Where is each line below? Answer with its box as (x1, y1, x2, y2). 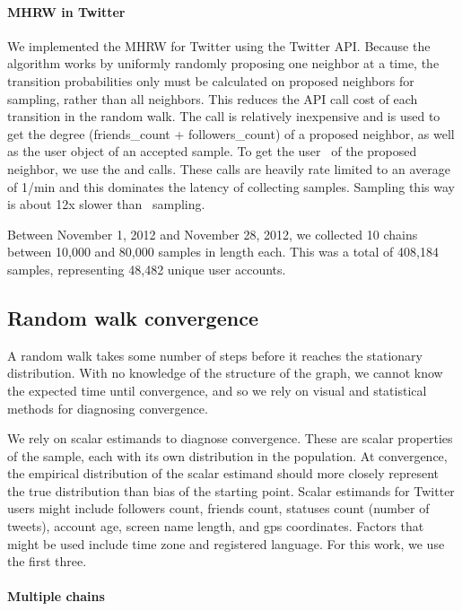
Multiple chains (7, 587, 105, 606)
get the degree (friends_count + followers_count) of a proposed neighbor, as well (7, 124, 455, 143)
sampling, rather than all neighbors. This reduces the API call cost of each (7, 89, 418, 108)
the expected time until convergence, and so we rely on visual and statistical (7, 380, 427, 399)
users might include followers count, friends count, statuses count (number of (7, 499, 430, 518)
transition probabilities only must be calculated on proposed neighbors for (7, 71, 414, 90)
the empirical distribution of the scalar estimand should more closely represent (7, 464, 439, 483)
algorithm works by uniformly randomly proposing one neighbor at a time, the (7, 54, 440, 73)
